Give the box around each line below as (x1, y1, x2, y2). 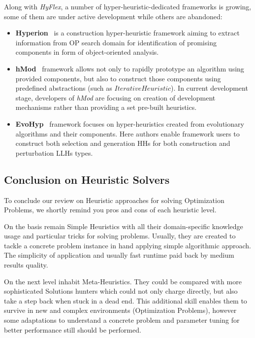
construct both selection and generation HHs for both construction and (15, 138, 230, 148)
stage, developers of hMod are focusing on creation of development (15, 92, 216, 102)
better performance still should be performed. (4, 324, 141, 335)
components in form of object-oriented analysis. (15, 47, 159, 57)
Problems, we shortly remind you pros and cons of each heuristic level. (4, 204, 217, 215)
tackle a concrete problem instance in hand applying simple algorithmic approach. (4, 240, 251, 250)
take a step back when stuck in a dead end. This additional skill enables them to (4, 295, 247, 305)
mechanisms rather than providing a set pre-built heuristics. (15, 102, 197, 112)
